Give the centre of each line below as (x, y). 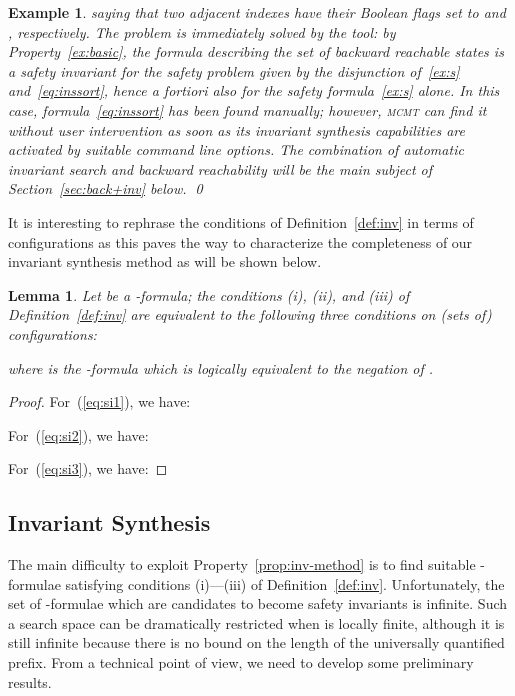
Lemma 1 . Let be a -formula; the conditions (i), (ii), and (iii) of (209, 294)
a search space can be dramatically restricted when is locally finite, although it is (256, 622)
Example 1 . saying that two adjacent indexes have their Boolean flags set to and (257, 12)
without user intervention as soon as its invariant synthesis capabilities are (236, 129)
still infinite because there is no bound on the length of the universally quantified (256, 642)
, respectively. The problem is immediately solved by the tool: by (202, 31)
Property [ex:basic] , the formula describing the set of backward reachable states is (256, 51)
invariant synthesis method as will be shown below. (165, 261)
